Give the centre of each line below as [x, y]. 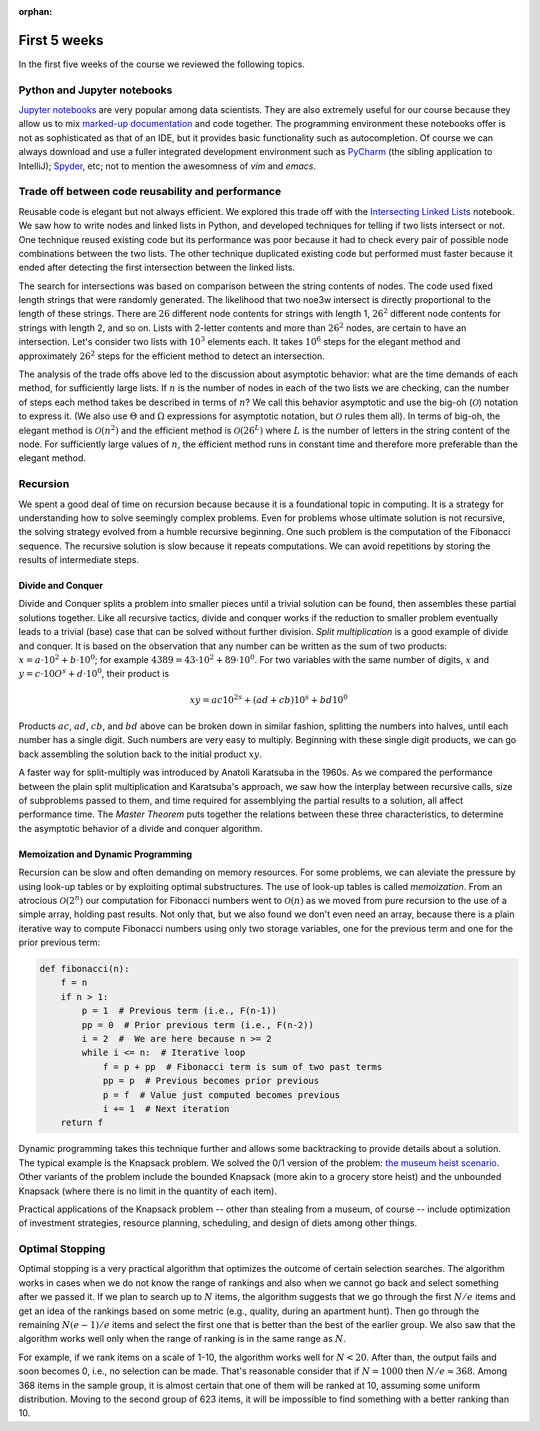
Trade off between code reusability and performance [150, 192]
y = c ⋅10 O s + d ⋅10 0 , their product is [94, 673]
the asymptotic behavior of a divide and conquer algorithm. [141, 828]
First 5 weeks [61, 40]
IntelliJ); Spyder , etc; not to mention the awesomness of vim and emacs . [167, 166]
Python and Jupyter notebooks [95, 90]
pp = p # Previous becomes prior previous [211, 1081]
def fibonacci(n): [84, 969]
